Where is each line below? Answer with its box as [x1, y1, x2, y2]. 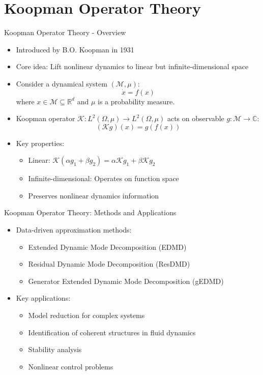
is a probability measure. [98, 96, 175, 106]
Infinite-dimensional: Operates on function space [28, 173, 179, 184]
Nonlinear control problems [28, 361, 113, 371]
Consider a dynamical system [16, 78, 107, 89]
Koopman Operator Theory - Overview [4, 27, 126, 38]
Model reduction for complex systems [28, 310, 145, 321]
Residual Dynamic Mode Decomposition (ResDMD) [28, 258, 190, 269]
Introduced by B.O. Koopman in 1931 [16, 44, 134, 54]
